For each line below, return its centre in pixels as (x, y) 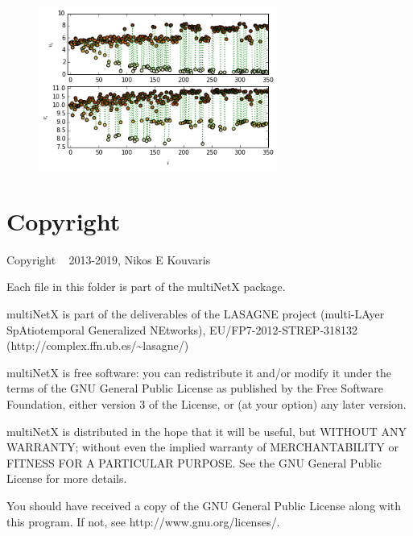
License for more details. (67, 478)
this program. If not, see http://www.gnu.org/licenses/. (143, 521)
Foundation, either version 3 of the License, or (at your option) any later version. (206, 403)
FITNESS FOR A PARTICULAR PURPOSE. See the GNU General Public (194, 462)
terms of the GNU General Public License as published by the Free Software (195, 388)
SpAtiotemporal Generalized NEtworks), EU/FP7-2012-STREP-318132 (182, 329)
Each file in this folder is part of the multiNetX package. (146, 287)
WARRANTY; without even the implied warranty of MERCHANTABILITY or (203, 447)
